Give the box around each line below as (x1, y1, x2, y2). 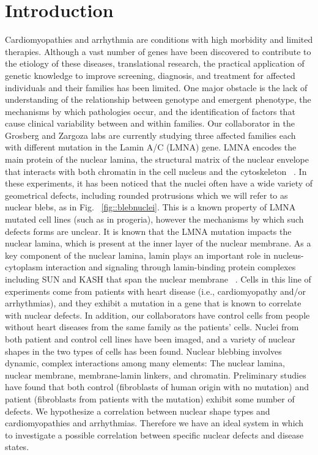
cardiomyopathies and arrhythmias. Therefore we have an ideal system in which (5, 416, 304, 429)
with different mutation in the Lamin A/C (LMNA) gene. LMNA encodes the (5, 141, 297, 154)
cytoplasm (5, 261, 43, 273)
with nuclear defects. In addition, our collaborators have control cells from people (5, 308, 310, 321)
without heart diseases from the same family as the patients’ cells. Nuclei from (5, 320, 299, 333)
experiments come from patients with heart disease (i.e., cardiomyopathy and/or (5, 284, 306, 297)
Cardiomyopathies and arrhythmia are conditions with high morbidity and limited (5, 33, 313, 46)
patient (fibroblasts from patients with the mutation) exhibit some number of (5, 392, 295, 405)
